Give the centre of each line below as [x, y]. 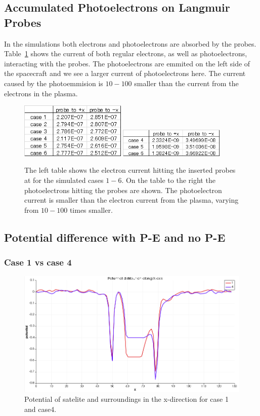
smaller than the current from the [186, 83]
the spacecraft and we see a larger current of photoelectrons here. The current [125, 73]
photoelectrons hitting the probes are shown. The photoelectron [123, 190]
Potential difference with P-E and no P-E [115, 237]
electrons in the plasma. [41, 93]
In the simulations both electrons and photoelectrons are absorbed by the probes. [130, 43]
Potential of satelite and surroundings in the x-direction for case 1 [126, 399]
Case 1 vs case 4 [38, 262]
